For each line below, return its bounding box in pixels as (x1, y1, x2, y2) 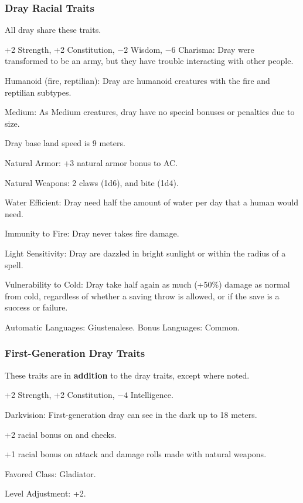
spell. (5, 258, 23, 271)
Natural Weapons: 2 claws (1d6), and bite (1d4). (5, 176, 179, 188)
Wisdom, (130, 43, 162, 55)
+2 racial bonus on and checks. (5, 428, 117, 440)
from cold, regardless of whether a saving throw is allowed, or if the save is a (5, 289, 280, 302)
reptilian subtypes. (5, 86, 72, 98)
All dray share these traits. (5, 23, 101, 36)
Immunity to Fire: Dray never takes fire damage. (5, 227, 179, 239)
